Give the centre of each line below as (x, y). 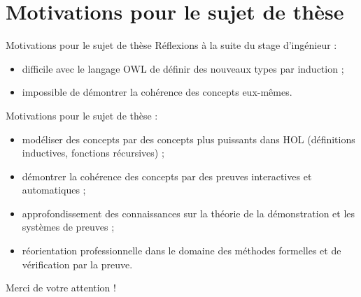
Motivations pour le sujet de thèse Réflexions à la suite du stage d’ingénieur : (171, 45)
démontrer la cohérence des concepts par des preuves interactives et (167, 176)
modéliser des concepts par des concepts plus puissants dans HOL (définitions (189, 139)
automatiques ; (54, 190)
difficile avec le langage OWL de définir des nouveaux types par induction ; (183, 68)
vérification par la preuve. (77, 264)
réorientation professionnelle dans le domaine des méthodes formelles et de (182, 251)
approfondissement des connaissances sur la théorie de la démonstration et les (189, 213)
